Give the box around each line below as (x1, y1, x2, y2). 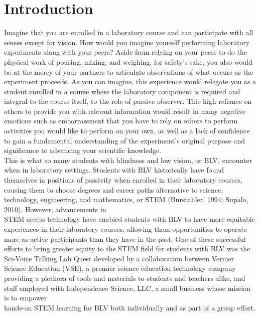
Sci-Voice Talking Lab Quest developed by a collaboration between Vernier (4, 253, 234, 263)
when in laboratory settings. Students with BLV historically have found (4, 165, 224, 175)
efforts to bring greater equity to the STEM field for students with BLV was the (4, 243, 250, 254)
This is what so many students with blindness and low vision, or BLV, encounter (4, 154, 252, 165)
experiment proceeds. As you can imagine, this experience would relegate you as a (4, 76, 256, 87)
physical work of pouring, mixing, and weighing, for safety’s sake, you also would (4, 56, 252, 67)
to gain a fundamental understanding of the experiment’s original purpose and (4, 135, 245, 145)
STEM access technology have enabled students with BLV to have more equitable (4, 214, 255, 224)
